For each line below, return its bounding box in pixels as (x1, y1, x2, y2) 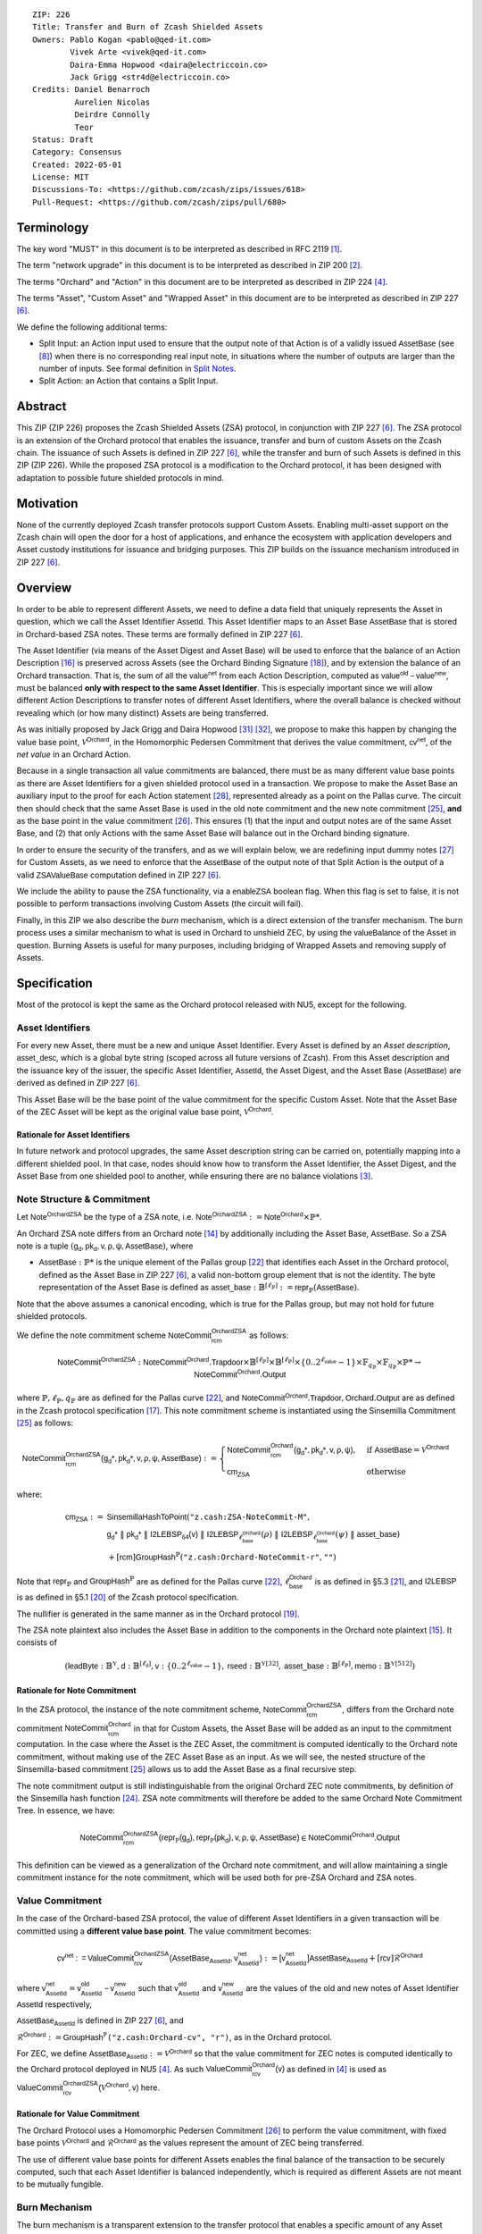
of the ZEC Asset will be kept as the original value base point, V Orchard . (16, 1105, 274, 1117)
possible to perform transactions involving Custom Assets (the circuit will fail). (16, 898, 303, 909)
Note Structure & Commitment (16, 1193, 151, 1205)
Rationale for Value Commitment (16, 2109, 140, 2120)
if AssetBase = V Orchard (366, 1443, 450, 1455)
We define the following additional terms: (16, 322, 168, 332)
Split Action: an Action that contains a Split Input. (38, 375, 219, 386)
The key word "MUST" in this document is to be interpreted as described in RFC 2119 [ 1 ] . (16, 243, 343, 254)
